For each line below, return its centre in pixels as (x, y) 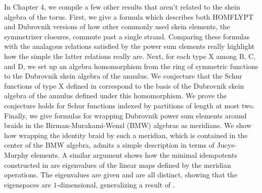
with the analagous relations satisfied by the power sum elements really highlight (129, 46)
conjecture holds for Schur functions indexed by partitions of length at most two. (129, 105)
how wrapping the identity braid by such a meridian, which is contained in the (126, 135)
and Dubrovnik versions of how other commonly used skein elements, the (117, 26)
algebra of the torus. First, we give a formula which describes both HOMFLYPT (129, 16)
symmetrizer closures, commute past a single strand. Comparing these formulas (127, 36)
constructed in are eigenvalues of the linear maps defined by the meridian (118, 165)
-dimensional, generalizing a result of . (116, 184)
